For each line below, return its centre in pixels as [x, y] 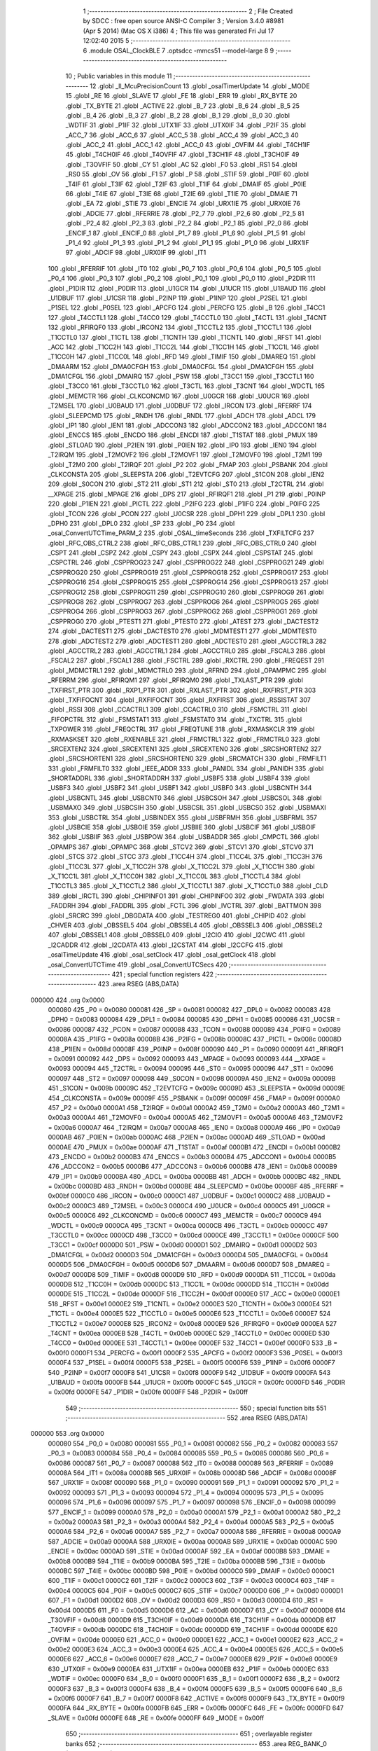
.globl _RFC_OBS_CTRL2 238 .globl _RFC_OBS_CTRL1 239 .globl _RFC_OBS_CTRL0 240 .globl [182, 543]
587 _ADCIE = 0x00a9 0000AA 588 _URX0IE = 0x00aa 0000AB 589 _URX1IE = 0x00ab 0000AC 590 [192, 1542]
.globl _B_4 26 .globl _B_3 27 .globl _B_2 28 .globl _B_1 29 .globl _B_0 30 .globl [178, 115]
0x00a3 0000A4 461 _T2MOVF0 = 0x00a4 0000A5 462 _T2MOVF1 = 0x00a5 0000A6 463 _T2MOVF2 [195, 1118]
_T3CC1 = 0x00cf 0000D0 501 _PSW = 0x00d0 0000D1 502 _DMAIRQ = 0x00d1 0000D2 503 [183, 1245]
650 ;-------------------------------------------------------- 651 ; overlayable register [189, 1734]
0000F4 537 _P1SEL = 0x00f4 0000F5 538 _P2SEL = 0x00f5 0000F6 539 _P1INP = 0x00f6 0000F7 [191, 1363]
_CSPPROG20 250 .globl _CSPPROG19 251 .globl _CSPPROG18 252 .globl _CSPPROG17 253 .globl [188, 572]
